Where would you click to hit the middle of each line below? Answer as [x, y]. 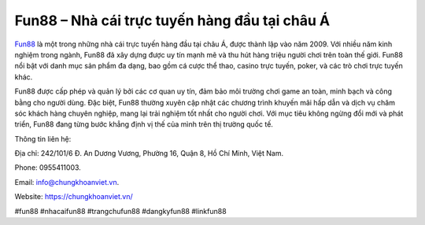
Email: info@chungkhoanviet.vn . [67, 182]
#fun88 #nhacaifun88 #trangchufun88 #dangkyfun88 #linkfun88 [121, 211]
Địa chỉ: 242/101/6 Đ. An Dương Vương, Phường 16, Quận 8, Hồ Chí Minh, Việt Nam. [149, 153]
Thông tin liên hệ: [43, 138]
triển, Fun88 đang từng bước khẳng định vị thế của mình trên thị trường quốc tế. [144, 124]
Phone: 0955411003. [48, 168]
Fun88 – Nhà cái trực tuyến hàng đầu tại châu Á [172, 20]
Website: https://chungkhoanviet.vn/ [74, 197]
